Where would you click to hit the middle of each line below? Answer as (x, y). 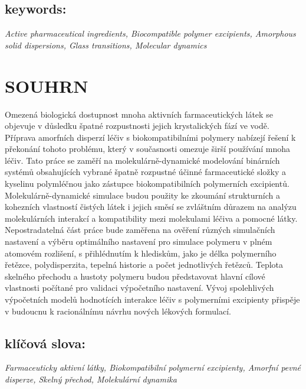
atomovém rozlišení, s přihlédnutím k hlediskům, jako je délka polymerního (141, 253)
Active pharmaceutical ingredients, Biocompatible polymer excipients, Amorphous (150, 33)
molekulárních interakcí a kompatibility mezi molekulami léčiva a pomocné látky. (151, 218)
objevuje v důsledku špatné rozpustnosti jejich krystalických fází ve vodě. (137, 126)
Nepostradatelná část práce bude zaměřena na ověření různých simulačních (140, 230)
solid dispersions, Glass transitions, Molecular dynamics (106, 45)
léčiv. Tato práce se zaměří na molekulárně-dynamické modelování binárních (142, 160)
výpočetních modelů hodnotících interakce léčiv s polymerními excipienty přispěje (152, 299)
